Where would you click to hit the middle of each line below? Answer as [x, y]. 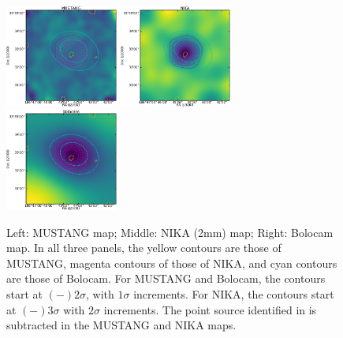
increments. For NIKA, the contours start [234, 293]
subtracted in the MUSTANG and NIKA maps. [121, 325]
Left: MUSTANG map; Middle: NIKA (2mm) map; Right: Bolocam [170, 232]
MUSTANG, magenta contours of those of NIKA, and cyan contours [172, 263]
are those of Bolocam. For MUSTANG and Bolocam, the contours [166, 278]
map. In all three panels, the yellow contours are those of [144, 248]
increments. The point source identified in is [210, 309]
